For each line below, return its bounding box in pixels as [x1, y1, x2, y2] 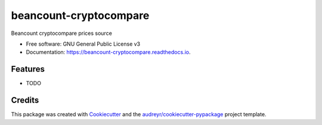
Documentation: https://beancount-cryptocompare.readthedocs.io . [26, 49, 191, 56]
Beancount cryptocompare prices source [11, 30, 113, 37]
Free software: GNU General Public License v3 [26, 40, 141, 47]
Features [11, 64, 45, 74]
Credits [11, 95, 39, 105]
